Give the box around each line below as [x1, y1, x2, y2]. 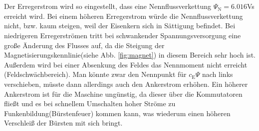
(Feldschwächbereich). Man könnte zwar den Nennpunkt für [4, 69, 187, 79]
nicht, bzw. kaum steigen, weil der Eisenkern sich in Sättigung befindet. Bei [4, 20, 236, 31]
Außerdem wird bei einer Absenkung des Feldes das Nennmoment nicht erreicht [4, 59, 248, 69]
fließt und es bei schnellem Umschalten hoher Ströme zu [4, 98, 176, 109]
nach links [202, 69, 233, 79]
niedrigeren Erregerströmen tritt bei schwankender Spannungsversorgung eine [4, 30, 241, 40]
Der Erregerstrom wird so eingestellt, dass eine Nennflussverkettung [4, 1, 211, 11]
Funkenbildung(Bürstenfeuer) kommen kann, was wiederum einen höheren [4, 108, 231, 118]
